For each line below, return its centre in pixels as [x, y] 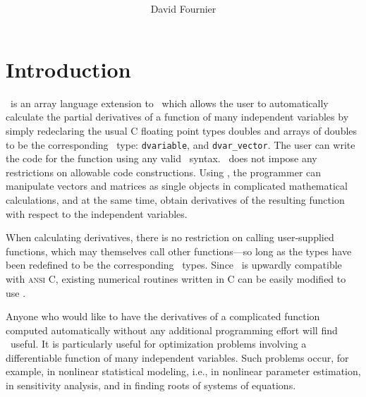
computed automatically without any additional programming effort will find [172, 330]
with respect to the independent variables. [97, 213]
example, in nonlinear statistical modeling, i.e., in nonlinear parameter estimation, [183, 371]
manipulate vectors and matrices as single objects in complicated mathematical [177, 186]
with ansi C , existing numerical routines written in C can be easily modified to [176, 278]
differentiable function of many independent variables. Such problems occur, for [177, 357]
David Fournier [183, 9]
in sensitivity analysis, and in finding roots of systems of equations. [151, 385]
